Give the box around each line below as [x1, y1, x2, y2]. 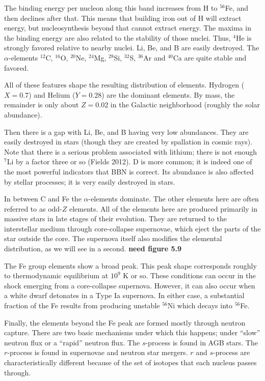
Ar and [143, 52, 166, 63]
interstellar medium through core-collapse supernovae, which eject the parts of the [4, 223, 261, 233]
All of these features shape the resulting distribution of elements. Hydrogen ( [4, 79, 245, 90]
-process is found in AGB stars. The [145, 337, 258, 347]
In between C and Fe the [4, 193, 82, 204]
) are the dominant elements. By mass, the [101, 89, 235, 100]
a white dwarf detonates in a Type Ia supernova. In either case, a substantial [4, 290, 245, 301]
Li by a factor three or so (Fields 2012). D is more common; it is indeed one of [7, 156, 252, 167]
